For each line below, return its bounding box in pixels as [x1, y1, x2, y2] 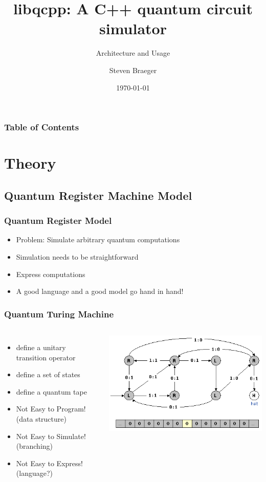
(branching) [16, 441, 53, 451]
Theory [4, 152, 56, 173]
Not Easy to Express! [16, 457, 83, 468]
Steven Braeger [109, 64, 157, 75]
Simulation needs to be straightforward [16, 251, 139, 262]
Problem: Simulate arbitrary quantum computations [16, 234, 180, 245]
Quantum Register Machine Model [4, 187, 192, 203]
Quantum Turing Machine [4, 307, 114, 320]
